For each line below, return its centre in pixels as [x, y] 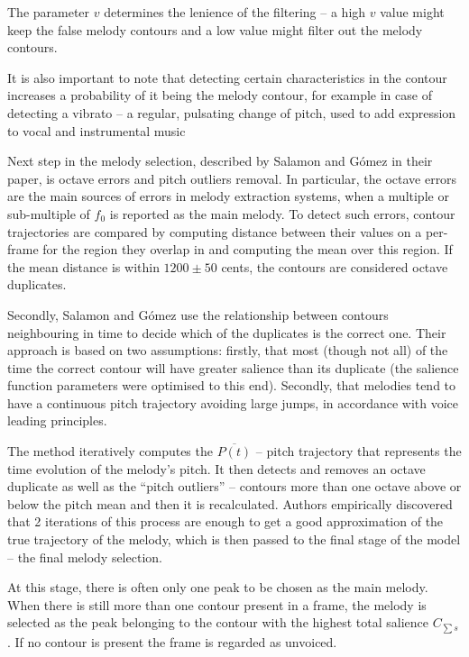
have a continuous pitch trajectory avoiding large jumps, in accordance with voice [233, 402]
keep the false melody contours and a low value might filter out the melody [215, 29]
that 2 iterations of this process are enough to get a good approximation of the [225, 521]
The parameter [49, 12]
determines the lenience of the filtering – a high [235, 12]
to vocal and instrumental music [97, 130]
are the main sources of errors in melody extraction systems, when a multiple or [228, 196]
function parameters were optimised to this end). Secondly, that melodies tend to [232, 385]
